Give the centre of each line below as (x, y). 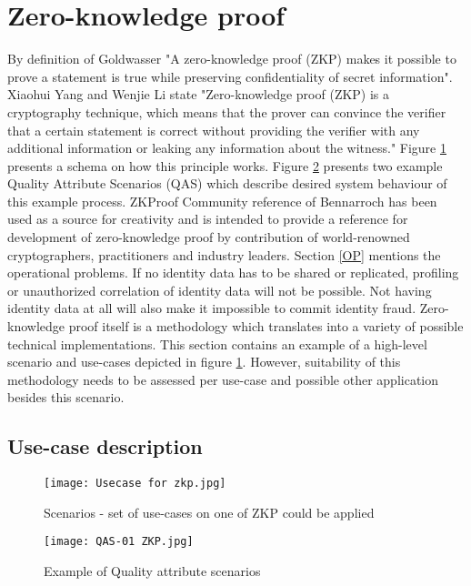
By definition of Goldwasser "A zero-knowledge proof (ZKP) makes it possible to (232, 59)
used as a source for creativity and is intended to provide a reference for (208, 219)
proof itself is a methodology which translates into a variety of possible (266, 326)
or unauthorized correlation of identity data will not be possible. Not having (220, 290)
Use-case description (105, 446)
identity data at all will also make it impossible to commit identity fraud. (212, 308)
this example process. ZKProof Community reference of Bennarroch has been (222, 201)
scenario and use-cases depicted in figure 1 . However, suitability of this (204, 362)
